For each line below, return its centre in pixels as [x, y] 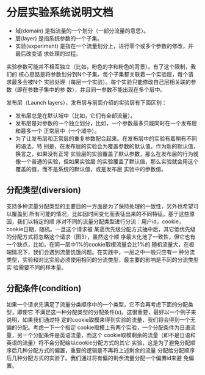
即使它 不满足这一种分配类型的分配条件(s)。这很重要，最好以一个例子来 [106, 312]
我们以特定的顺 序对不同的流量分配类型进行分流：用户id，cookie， [100, 221]
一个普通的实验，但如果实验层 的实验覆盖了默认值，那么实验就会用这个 [110, 161]
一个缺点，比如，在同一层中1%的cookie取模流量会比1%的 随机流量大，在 [98, 244]
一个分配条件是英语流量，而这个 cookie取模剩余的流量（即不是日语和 [109, 335]
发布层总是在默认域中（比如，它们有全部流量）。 [75, 115]
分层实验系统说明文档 [60, 13]
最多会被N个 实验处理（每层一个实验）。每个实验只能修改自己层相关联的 [101, 82]
